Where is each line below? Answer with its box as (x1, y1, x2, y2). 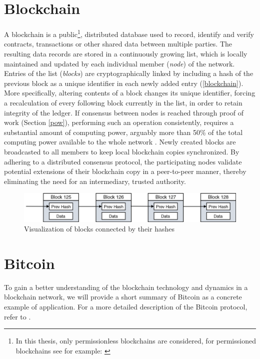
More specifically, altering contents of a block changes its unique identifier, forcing (4, 87, 255, 98)
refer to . (4, 311, 31, 321)
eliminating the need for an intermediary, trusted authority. (4, 175, 186, 186)
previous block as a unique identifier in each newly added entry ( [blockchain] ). (4, 77, 243, 88)
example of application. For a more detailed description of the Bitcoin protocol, (4, 301, 247, 312)
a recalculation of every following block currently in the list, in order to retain (4, 97, 242, 107)
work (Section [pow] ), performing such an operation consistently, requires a (4, 117, 234, 127)
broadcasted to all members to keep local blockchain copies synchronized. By (4, 146, 239, 156)
